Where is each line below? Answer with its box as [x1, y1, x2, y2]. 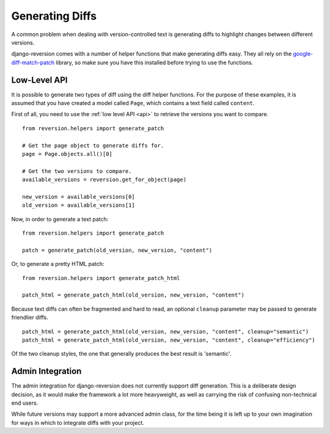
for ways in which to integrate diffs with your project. [11, 419, 145, 426]
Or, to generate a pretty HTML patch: [11, 260, 105, 268]
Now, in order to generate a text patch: [11, 215, 109, 223]
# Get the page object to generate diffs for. [22, 142, 164, 149]
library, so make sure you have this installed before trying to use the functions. [56, 59, 254, 66]
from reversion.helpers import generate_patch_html [22, 274, 180, 281]
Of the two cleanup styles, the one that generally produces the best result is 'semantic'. [11, 350, 232, 358]
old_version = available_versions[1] [22, 202, 136, 209]
